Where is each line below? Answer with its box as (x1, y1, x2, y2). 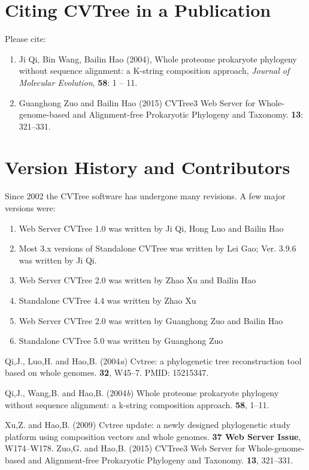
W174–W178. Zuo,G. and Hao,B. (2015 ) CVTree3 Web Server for (5, 442, 246, 454)
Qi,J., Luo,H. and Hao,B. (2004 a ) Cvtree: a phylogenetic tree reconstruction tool (5, 354, 302, 367)
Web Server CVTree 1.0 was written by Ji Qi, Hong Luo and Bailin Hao (19, 221, 284, 234)
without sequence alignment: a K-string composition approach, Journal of (19, 64, 290, 77)
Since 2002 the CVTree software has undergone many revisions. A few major (5, 190, 286, 202)
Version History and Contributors (5, 155, 290, 179)
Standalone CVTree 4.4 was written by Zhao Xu (19, 294, 196, 306)
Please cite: (5, 32, 46, 45)
